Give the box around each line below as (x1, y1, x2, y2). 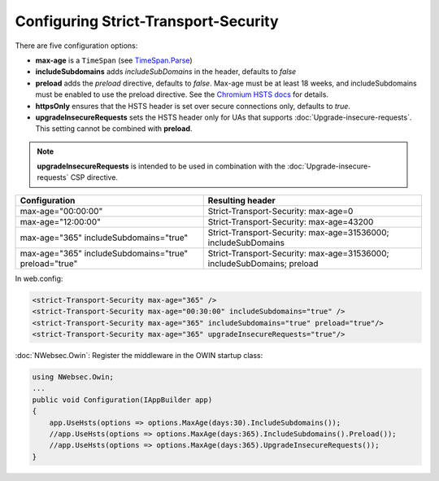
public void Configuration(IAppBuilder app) (32, 395, 213, 404)
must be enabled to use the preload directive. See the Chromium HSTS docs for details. (35, 90, 329, 99)
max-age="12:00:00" (20, 216, 101, 227)
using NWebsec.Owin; (32, 372, 114, 382)
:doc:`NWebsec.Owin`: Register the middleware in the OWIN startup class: (15, 350, 263, 360)
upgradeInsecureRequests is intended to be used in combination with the (37, 161, 286, 171)
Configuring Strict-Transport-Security (15, 12, 280, 30)
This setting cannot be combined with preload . (35, 124, 193, 133)
